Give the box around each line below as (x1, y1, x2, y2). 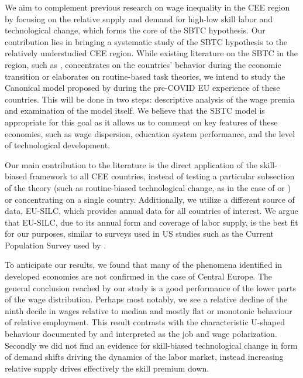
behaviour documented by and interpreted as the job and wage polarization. (5, 328, 277, 340)
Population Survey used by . (5, 239, 106, 251)
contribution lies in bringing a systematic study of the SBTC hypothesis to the (5, 35, 287, 47)
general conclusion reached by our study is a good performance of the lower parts (5, 281, 296, 294)
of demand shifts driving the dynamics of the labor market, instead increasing (5, 350, 284, 363)
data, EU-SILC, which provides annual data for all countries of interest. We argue (5, 205, 298, 217)
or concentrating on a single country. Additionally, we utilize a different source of (5, 193, 295, 205)
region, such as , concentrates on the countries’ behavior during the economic (5, 58, 281, 70)
